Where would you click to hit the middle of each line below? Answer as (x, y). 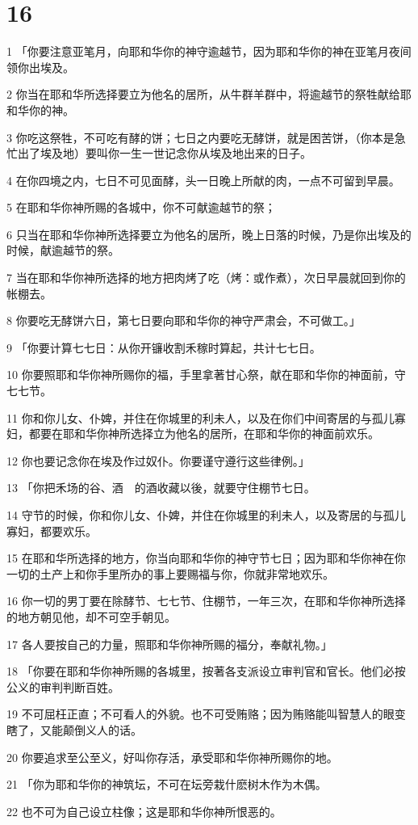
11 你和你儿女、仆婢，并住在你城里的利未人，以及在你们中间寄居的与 (189, 417)
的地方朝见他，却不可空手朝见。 (91, 616)
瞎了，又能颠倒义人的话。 (74, 729)
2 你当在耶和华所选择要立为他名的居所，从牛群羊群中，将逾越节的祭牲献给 (203, 94)
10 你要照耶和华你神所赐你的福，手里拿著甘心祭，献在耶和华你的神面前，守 (206, 375)
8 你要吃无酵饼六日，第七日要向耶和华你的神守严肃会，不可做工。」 (184, 320)
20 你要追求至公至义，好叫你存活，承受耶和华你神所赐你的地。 (172, 757)
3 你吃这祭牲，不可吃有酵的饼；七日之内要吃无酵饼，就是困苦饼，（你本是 (201, 137)
